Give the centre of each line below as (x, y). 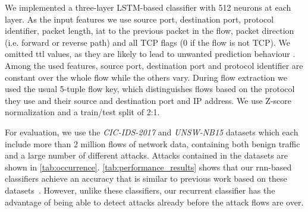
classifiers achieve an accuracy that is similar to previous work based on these (146, 178)
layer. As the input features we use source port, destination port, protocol (139, 19)
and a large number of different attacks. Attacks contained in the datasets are (147, 155)
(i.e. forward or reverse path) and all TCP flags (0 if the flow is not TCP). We (147, 42)
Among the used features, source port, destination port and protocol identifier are (154, 65)
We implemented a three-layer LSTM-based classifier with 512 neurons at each (148, 7)
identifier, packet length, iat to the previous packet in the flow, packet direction (150, 31)
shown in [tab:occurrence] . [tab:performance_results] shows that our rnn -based (148, 167)
